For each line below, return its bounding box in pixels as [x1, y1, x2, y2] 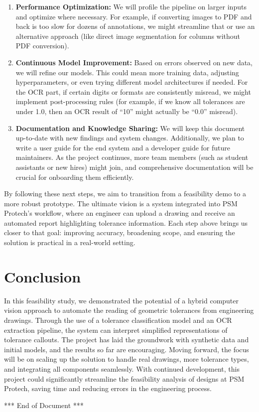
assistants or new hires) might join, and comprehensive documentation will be [15, 161, 254, 172]
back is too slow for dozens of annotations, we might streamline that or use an [15, 21, 255, 31]
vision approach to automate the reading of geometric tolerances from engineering [4, 305, 254, 315]
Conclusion [4, 266, 81, 286]
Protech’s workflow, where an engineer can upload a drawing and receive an [4, 208, 235, 218]
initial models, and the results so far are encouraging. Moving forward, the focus [4, 344, 249, 354]
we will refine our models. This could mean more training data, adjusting [15, 67, 239, 77]
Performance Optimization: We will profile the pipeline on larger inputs [15, 1, 247, 11]
